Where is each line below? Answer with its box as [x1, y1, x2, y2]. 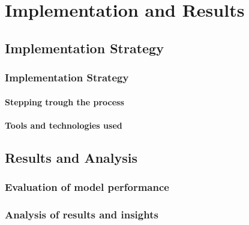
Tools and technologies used [5, 118, 122, 131]
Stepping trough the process [5, 95, 124, 108]
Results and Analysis [5, 148, 138, 166]
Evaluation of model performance [5, 180, 169, 194]
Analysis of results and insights [5, 206, 158, 221]
